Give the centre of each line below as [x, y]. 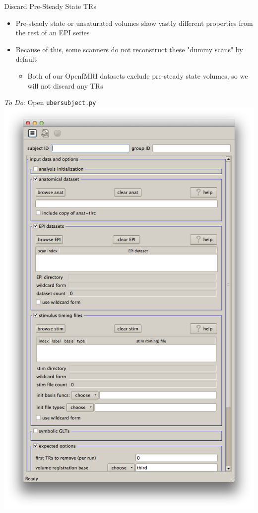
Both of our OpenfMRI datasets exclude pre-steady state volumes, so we [138, 75]
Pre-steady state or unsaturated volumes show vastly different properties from [134, 23]
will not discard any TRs [65, 85]
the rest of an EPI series [53, 33]
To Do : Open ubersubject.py [50, 102]
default [26, 59]
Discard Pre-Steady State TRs [50, 6]
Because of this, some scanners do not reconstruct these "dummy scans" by [129, 49]
